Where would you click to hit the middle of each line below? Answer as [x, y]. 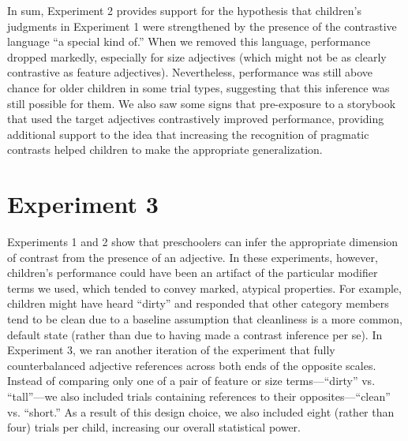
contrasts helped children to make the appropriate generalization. [165, 149]
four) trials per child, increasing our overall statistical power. [154, 427]
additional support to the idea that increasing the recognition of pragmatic [188, 134]
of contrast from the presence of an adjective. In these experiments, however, [193, 257]
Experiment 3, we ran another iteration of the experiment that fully [171, 350]
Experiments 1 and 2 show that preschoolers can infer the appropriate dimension [203, 242]
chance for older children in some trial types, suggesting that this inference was [198, 87]
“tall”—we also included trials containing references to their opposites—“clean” [199, 396]
